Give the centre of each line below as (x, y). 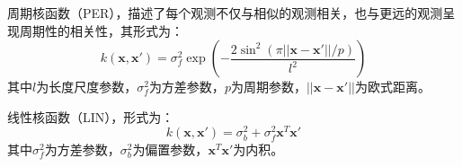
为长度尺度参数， (87, 87)
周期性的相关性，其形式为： (101, 30)
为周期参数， (268, 87)
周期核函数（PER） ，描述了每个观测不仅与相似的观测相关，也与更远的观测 (225, 13)
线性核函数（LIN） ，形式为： (91, 116)
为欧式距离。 (392, 87)
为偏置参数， (170, 149)
